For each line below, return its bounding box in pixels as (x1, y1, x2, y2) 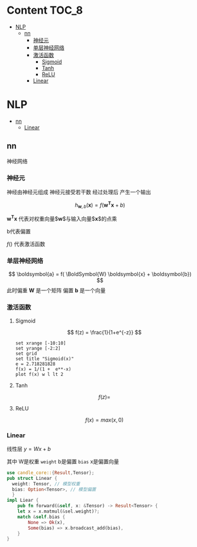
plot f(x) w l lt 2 (15, 371, 64, 377)
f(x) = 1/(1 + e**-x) (15, 366, 72, 372)
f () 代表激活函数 (7, 241, 46, 248)
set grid (15, 350, 37, 356)
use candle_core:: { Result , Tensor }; (7, 470, 95, 476)
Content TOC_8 (7, 4, 83, 17)
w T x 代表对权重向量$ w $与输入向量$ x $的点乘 (7, 214, 117, 223)
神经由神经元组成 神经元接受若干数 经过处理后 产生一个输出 (7, 188, 151, 195)
